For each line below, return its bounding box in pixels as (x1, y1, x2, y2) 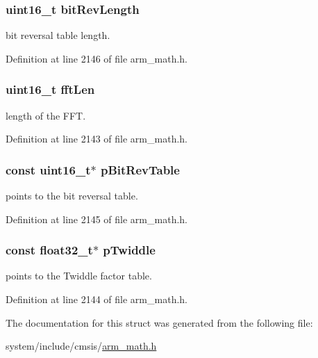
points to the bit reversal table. (6, 188, 138, 203)
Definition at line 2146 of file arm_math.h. (6, 51, 187, 65)
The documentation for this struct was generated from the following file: (6, 315, 313, 329)
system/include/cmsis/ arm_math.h (6, 339, 157, 353)
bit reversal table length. (6, 28, 110, 42)
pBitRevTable (100, 161, 180, 178)
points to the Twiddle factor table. (6, 268, 152, 283)
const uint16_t (6, 161, 91, 178)
